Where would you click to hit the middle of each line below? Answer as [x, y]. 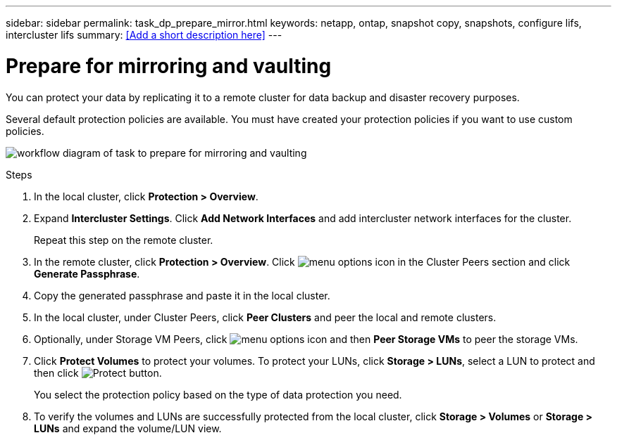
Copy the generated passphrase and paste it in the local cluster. [182, 295]
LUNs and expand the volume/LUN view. [128, 428]
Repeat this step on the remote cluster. [124, 240]
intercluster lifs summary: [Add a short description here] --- [144, 35]
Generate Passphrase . [87, 273]
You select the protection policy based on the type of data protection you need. [218, 394]
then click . [98, 373]
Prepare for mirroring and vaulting [169, 66]
